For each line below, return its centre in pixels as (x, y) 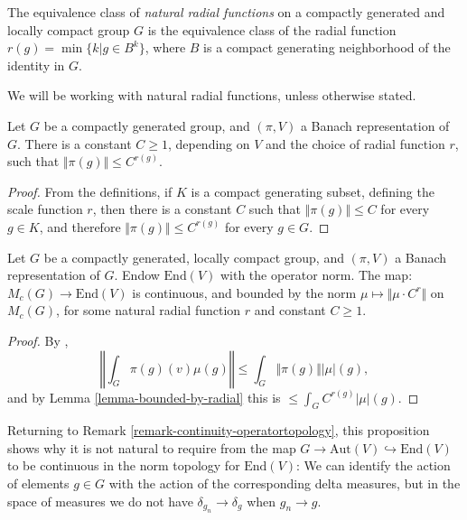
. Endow (137, 275)
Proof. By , (38, 340)
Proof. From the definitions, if (90, 191)
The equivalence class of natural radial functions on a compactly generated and (226, 12)
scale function (45, 209)
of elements (38, 483)
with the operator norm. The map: (316, 275)
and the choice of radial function (355, 143)
